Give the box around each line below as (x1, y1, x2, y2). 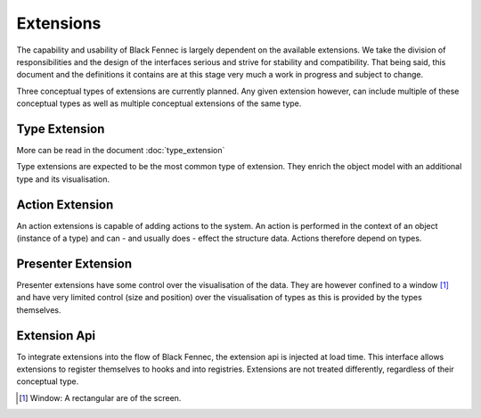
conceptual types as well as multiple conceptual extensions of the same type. (16, 98, 302, 109)
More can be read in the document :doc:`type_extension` (16, 145, 225, 156)
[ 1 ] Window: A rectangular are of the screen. (19, 392, 182, 403)
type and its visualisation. (16, 174, 110, 184)
